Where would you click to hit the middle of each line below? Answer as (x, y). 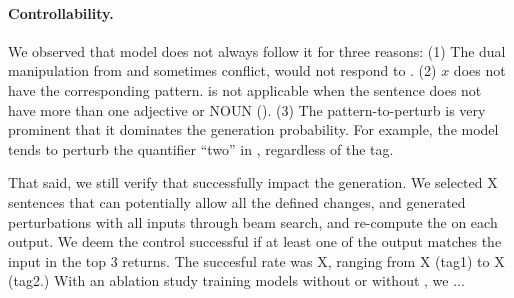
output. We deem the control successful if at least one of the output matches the (255, 241)
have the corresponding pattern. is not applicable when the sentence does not (245, 89)
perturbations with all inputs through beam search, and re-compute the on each (253, 221)
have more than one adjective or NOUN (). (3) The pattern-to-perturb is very (247, 109)
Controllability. (61, 12)
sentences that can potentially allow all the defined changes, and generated (237, 201)
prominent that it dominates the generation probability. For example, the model (253, 129)
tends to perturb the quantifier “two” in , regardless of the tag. (201, 148)
